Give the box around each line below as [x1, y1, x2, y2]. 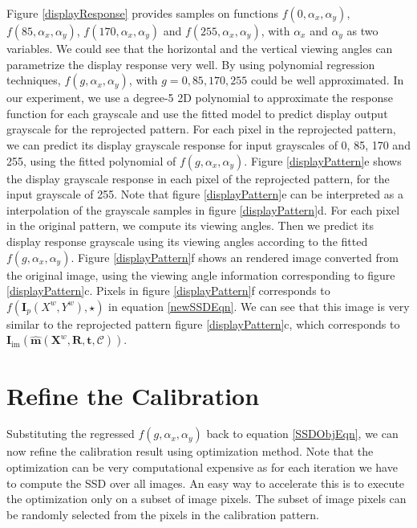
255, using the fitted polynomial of [6, 152, 176, 169]
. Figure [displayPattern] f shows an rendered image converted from [71, 248, 399, 265]
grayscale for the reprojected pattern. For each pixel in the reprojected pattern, [6, 121, 396, 137]
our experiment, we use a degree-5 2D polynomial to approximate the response [6, 89, 394, 106]
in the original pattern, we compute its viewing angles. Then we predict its [6, 217, 374, 234]
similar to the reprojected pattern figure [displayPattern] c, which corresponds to [6, 315, 400, 332]
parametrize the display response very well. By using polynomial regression [6, 55, 375, 72]
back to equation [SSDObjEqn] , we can [206, 425, 399, 442]
